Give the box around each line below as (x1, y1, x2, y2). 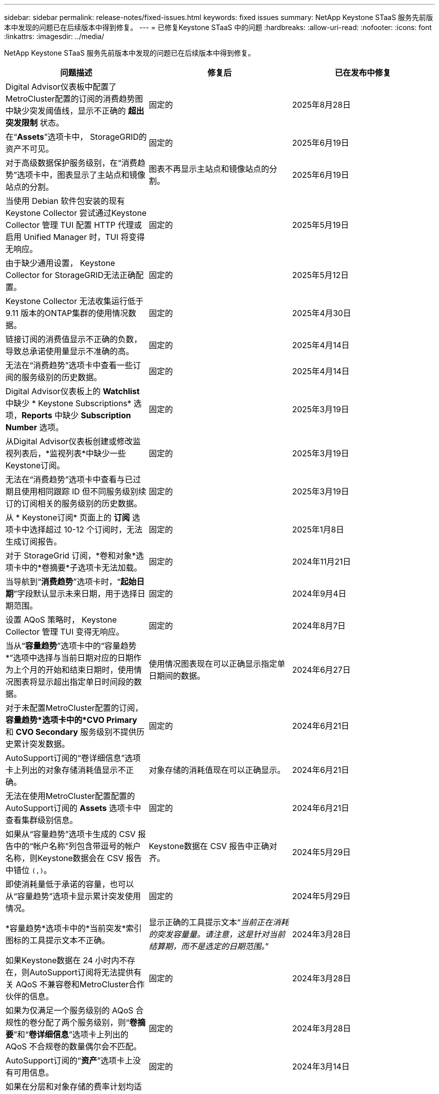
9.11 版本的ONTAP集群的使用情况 (6, 308, 128, 318)
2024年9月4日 (292, 589, 346, 599)
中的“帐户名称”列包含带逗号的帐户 (14, 841, 141, 851)
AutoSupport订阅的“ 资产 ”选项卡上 (6, 1055, 133, 1065)
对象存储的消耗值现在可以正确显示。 (148, 765, 285, 775)
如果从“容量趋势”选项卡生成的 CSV (6, 829, 136, 839)
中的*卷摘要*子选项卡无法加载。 (22, 563, 142, 573)
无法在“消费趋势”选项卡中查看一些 (6, 360, 133, 370)
